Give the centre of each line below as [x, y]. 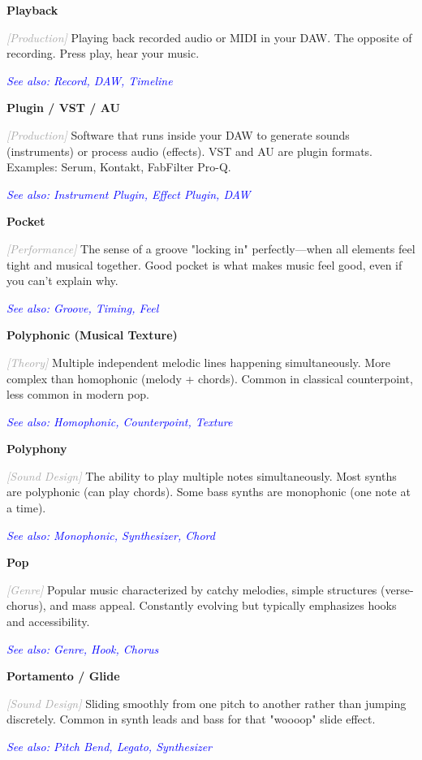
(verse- [397, 589]
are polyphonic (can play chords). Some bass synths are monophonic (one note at [209, 492]
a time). [26, 508]
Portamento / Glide [63, 676]
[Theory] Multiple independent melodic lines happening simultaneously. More [198, 362]
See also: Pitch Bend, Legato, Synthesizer [110, 746]
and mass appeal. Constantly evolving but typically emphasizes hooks [223, 605]
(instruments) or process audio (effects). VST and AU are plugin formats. [189, 151]
